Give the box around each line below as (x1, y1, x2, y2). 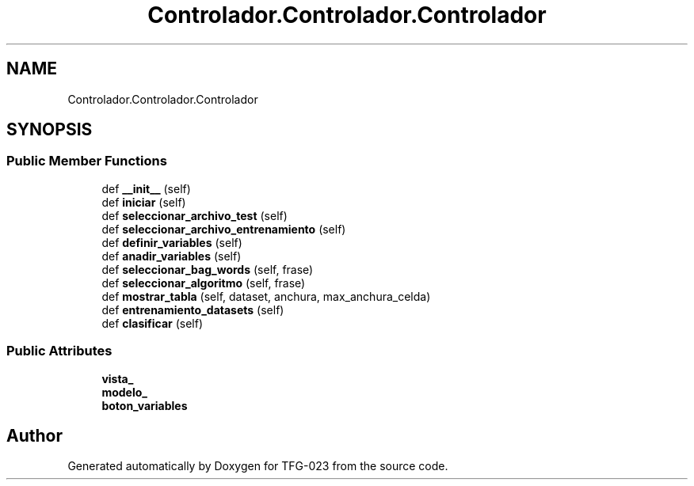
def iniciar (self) (101, 195, 186, 209)
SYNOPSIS (6, 120, 93, 140)
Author (6, 425, 63, 446)
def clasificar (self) (101, 316, 204, 330)
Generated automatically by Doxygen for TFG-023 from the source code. (67, 459, 448, 473)
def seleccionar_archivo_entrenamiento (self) (101, 222, 346, 236)
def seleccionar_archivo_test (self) (101, 208, 288, 222)
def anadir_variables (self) (101, 249, 242, 263)
